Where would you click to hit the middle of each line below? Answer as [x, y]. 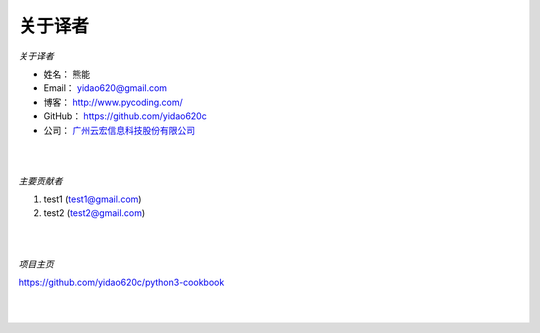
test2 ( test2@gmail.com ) [94, 213]
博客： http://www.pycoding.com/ [113, 102]
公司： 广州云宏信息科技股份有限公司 [119, 130]
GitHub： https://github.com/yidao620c [125, 116]
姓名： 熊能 [66, 74]
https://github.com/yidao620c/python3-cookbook [121, 282]
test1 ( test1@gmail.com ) [92, 199]
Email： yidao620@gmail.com [105, 88]
